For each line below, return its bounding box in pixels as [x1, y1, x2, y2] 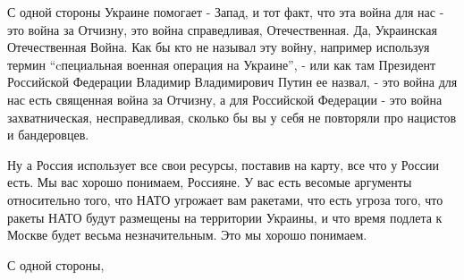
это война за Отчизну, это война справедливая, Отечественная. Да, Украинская [7, 20, 437, 38]
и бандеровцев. [7, 125, 89, 144]
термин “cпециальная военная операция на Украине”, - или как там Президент [7, 55, 435, 73]
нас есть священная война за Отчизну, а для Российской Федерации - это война [7, 89, 443, 108]
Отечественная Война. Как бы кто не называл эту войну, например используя [7, 38, 430, 56]
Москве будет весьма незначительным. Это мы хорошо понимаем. [7, 225, 367, 244]
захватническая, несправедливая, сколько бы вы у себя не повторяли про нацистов [7, 107, 456, 126]
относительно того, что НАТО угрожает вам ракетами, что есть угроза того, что [7, 190, 443, 208]
